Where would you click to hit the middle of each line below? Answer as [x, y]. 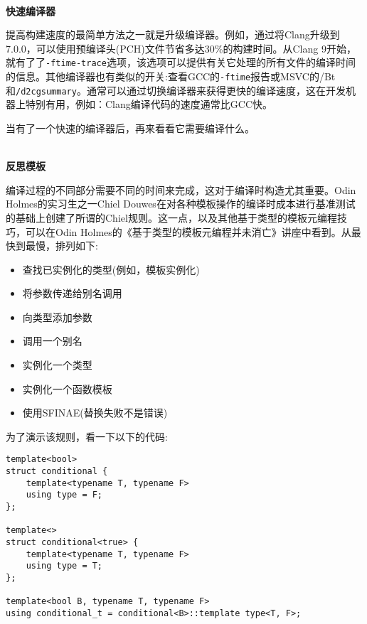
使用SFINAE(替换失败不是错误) [95, 413]
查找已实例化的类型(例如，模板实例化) [111, 269]
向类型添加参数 [57, 317]
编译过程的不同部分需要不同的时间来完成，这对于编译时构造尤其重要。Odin [181, 189]
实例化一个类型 [57, 365]
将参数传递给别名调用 [72, 293]
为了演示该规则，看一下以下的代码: [87, 436]
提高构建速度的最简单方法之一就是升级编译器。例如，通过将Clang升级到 [173, 34]
